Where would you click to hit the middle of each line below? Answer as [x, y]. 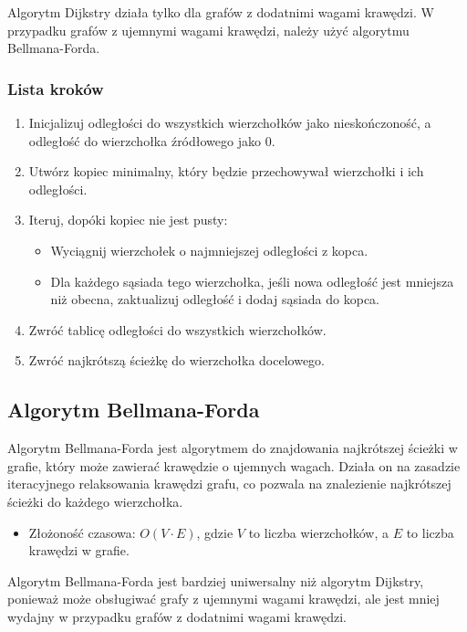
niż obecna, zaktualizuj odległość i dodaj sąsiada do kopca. [215, 299]
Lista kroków [56, 88]
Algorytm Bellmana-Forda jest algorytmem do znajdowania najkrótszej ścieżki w [233, 448]
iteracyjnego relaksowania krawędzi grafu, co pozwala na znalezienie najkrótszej [229, 484]
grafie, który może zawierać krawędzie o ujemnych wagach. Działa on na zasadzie [234, 465]
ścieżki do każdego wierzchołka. [95, 501]
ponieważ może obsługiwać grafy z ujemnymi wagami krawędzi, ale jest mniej [223, 599]
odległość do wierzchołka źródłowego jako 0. [152, 140]
